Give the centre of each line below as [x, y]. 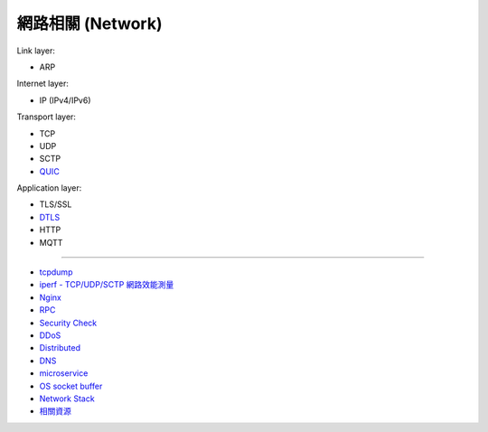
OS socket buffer [71, 386]
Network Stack [67, 399]
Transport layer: [47, 117]
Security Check [68, 323]
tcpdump [56, 272]
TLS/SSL [56, 204]
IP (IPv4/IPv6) [65, 100]
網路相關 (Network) [89, 23]
